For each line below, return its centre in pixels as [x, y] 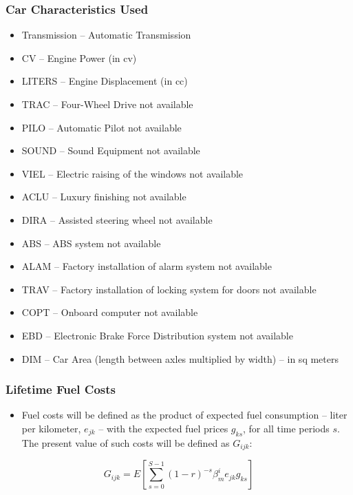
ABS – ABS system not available [91, 243]
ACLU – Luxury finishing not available [104, 197]
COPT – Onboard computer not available [110, 312]
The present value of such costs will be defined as [126, 442]
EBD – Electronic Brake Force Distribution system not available [157, 335]
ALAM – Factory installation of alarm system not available [147, 266]
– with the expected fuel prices [163, 428]
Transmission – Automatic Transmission [106, 35]
